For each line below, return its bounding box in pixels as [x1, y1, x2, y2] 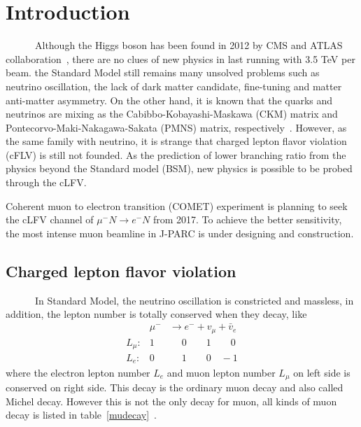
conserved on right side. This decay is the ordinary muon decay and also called [6, 379, 344, 394]
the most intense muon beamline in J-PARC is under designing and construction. [6, 225, 354, 240]
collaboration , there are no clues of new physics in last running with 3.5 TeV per [6, 51, 355, 66]
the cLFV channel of [6, 212, 94, 227]
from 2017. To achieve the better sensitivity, [153, 212, 342, 227]
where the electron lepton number [6, 365, 150, 379]
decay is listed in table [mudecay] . [6, 407, 157, 422]
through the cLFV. [6, 175, 87, 190]
